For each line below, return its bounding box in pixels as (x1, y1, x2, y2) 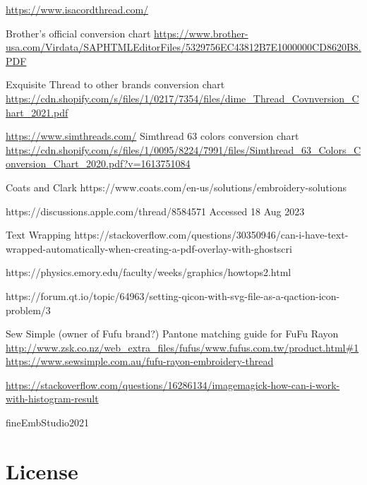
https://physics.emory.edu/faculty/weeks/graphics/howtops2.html (6, 265, 291, 280)
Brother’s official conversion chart (6, 25, 151, 40)
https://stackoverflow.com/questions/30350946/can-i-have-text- (74, 227, 349, 242)
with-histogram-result (6, 391, 99, 406)
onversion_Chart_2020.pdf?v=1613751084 (6, 156, 191, 171)
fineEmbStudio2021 (6, 415, 90, 430)
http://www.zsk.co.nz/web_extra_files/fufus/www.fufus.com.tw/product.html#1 (6, 340, 359, 354)
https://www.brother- (154, 25, 248, 40)
